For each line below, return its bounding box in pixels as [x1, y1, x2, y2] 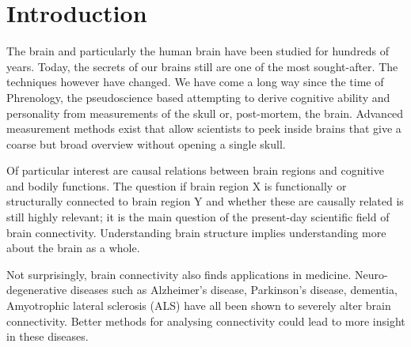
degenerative [6, 281, 67, 298]
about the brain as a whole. [6, 240, 140, 256]
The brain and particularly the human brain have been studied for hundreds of [6, 43, 390, 59]
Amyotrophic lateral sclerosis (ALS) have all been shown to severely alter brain [6, 297, 391, 314]
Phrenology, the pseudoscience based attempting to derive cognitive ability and [6, 89, 390, 105]
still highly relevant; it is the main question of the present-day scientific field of [6, 209, 390, 225]
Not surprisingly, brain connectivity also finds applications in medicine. [6, 266, 352, 282]
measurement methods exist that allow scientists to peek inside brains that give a [6, 120, 401, 137]
